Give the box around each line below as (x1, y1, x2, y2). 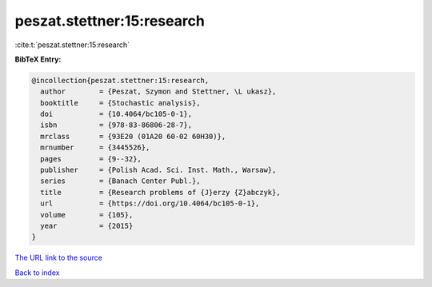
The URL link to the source (14, 253, 103, 263)
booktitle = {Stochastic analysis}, (40, 98, 201, 107)
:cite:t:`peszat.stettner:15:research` (14, 40, 130, 50)
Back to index (14, 268, 60, 277)
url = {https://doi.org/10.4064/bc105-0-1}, (40, 199, 260, 208)
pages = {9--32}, (40, 154, 142, 163)
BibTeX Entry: (14, 54, 62, 64)
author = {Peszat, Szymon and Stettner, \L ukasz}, (40, 87, 277, 96)
